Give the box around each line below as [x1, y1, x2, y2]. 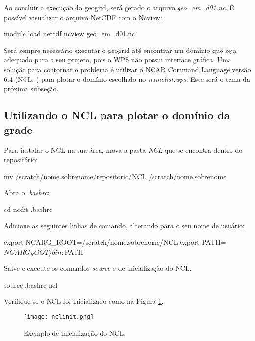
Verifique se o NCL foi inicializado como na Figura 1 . [4, 296, 164, 306]
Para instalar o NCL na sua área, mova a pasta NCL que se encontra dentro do [4, 145, 243, 155]
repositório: [4, 154, 38, 164]
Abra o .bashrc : [4, 187, 50, 198]
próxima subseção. [4, 83, 59, 94]
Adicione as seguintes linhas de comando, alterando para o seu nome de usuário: [4, 220, 245, 231]
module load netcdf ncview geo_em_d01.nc [4, 28, 135, 39]
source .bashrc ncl [4, 279, 58, 289]
